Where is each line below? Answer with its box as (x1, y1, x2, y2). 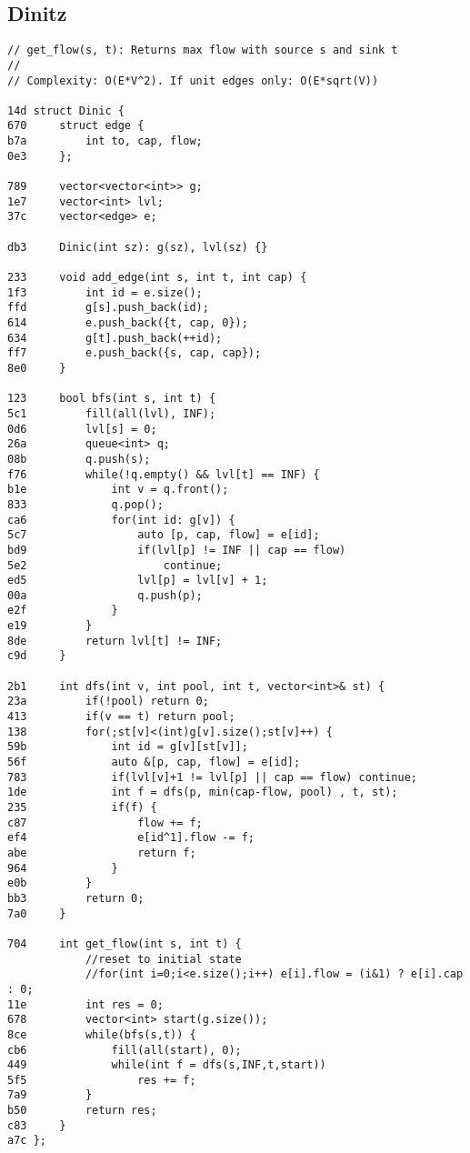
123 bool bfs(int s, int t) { (7, 392, 216, 406)
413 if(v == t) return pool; (7, 710, 235, 724)
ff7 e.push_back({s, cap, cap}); (7, 346, 262, 360)
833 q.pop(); (7, 497, 164, 511)
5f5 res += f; (7, 1073, 196, 1087)
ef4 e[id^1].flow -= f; (7, 831, 255, 845)
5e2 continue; (7, 558, 223, 572)
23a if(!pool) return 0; (7, 695, 209, 708)
